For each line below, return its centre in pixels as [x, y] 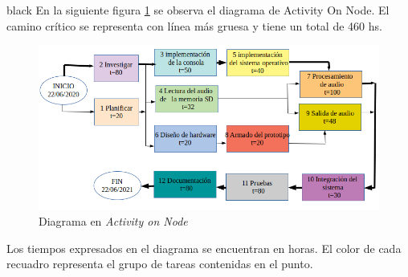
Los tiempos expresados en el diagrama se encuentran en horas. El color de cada [204, 248]
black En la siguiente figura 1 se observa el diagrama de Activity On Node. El [198, 10]
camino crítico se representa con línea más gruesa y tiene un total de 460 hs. [194, 25]
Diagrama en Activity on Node [113, 221]
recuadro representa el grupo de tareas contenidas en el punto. [160, 264]
